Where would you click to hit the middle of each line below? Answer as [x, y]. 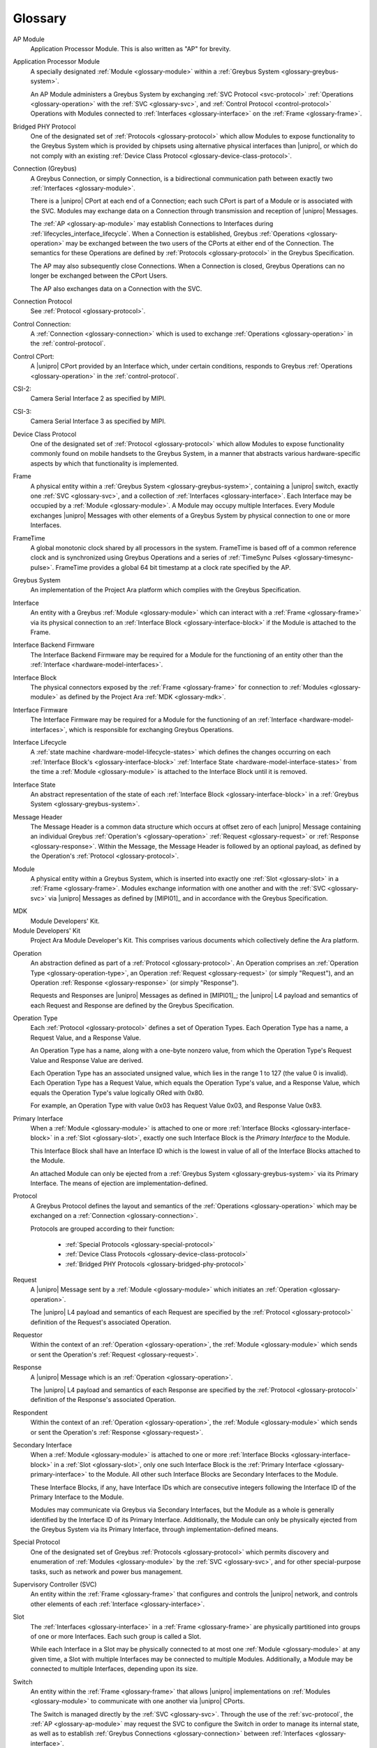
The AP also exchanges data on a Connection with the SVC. [116, 288]
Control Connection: [42, 324]
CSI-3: [22, 411]
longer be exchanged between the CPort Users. [99, 275]
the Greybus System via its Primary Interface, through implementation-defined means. [154, 1529]
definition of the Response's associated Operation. [103, 1400]
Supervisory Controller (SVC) [55, 1584]
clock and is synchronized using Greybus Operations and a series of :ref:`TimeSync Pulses [161, 558]
